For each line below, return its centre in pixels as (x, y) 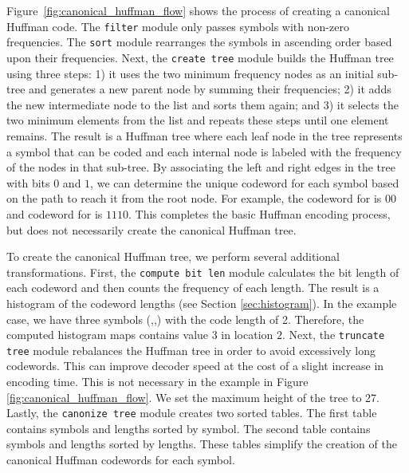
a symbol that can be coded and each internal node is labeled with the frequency (204, 151)
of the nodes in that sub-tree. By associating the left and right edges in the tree (201, 167)
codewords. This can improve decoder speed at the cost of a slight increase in (195, 366)
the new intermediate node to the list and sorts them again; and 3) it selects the (203, 104)
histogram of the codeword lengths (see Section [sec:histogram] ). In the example (202, 303)
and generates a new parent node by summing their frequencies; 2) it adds (210, 89)
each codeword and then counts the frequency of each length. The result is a (193, 288)
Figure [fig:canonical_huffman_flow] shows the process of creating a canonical (198, 10)
